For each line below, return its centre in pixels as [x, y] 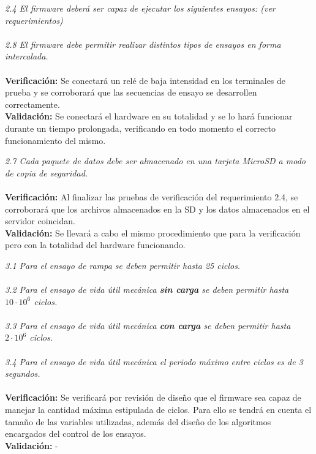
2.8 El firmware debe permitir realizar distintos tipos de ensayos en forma [143, 44]
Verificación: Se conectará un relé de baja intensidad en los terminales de [145, 80]
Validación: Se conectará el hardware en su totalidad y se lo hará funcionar [149, 116]
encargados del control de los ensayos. [76, 433]
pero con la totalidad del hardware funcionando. [95, 245]
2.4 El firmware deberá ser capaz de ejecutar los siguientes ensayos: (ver [140, 8]
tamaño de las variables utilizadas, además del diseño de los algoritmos [138, 421]
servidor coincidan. [40, 221]
